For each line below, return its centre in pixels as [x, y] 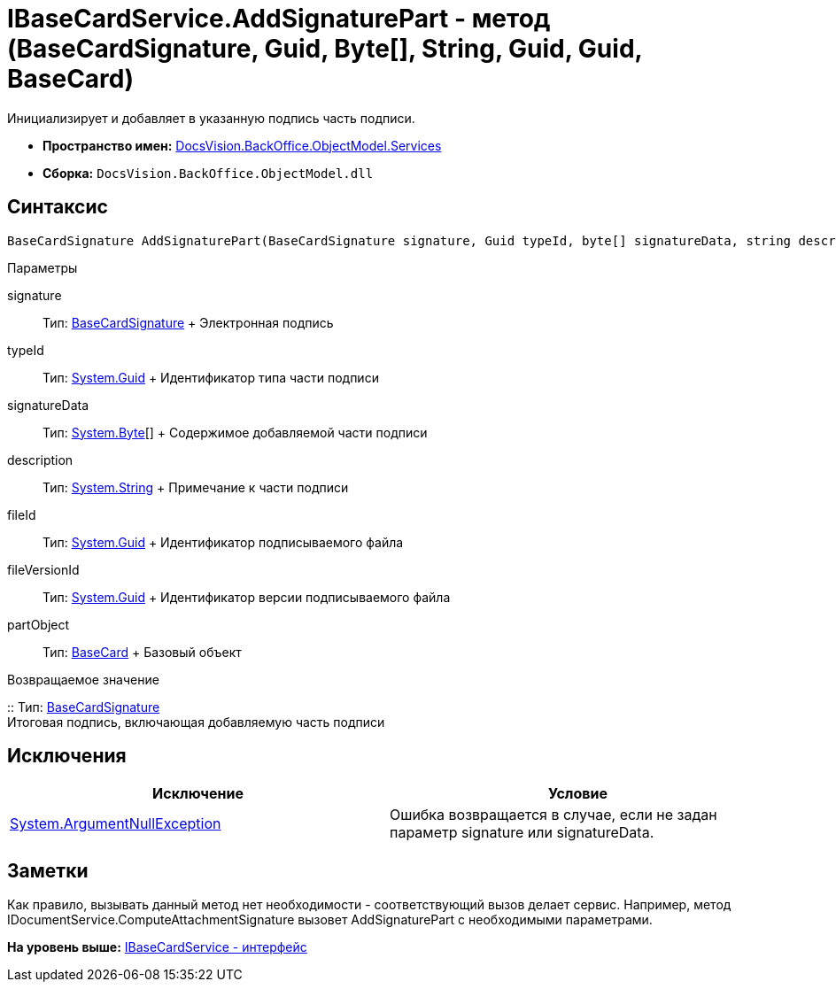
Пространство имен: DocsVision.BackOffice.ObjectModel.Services [242, 145]
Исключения [67, 756]
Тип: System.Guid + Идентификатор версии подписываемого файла [247, 597]
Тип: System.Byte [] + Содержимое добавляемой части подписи [235, 432]
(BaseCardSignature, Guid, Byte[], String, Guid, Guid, [325, 49]
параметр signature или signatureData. [522, 833]
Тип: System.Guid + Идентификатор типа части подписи [211, 377]
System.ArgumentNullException [116, 824]
